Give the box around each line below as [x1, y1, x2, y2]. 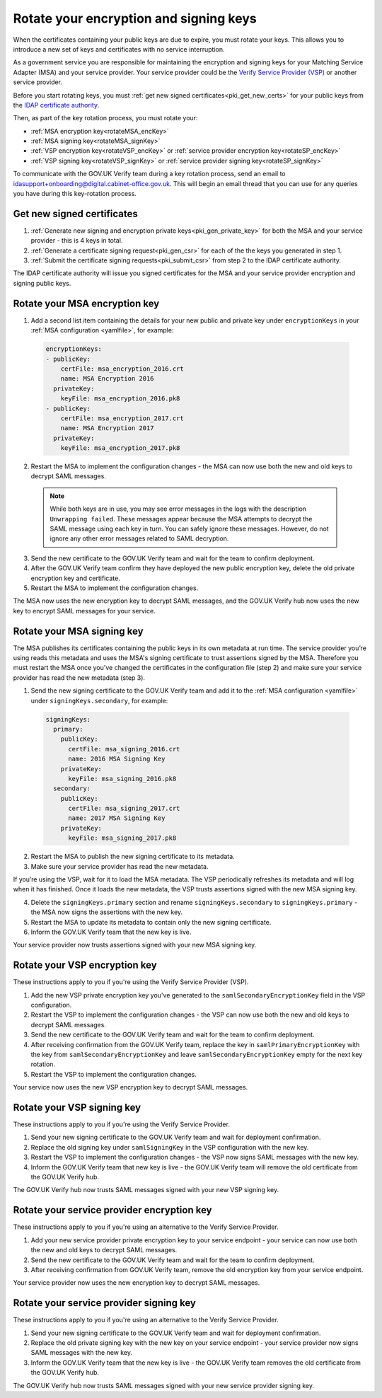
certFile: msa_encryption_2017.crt [60, 414, 184, 422]
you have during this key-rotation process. [13, 190, 137, 198]
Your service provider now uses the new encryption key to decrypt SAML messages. [13, 1278, 260, 1287]
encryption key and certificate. [30, 574, 120, 582]
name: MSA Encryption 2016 [60, 375, 155, 383]
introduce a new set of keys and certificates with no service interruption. [13, 45, 225, 53]
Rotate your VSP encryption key [13, 959, 157, 971]
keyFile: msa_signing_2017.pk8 [68, 834, 177, 842]
